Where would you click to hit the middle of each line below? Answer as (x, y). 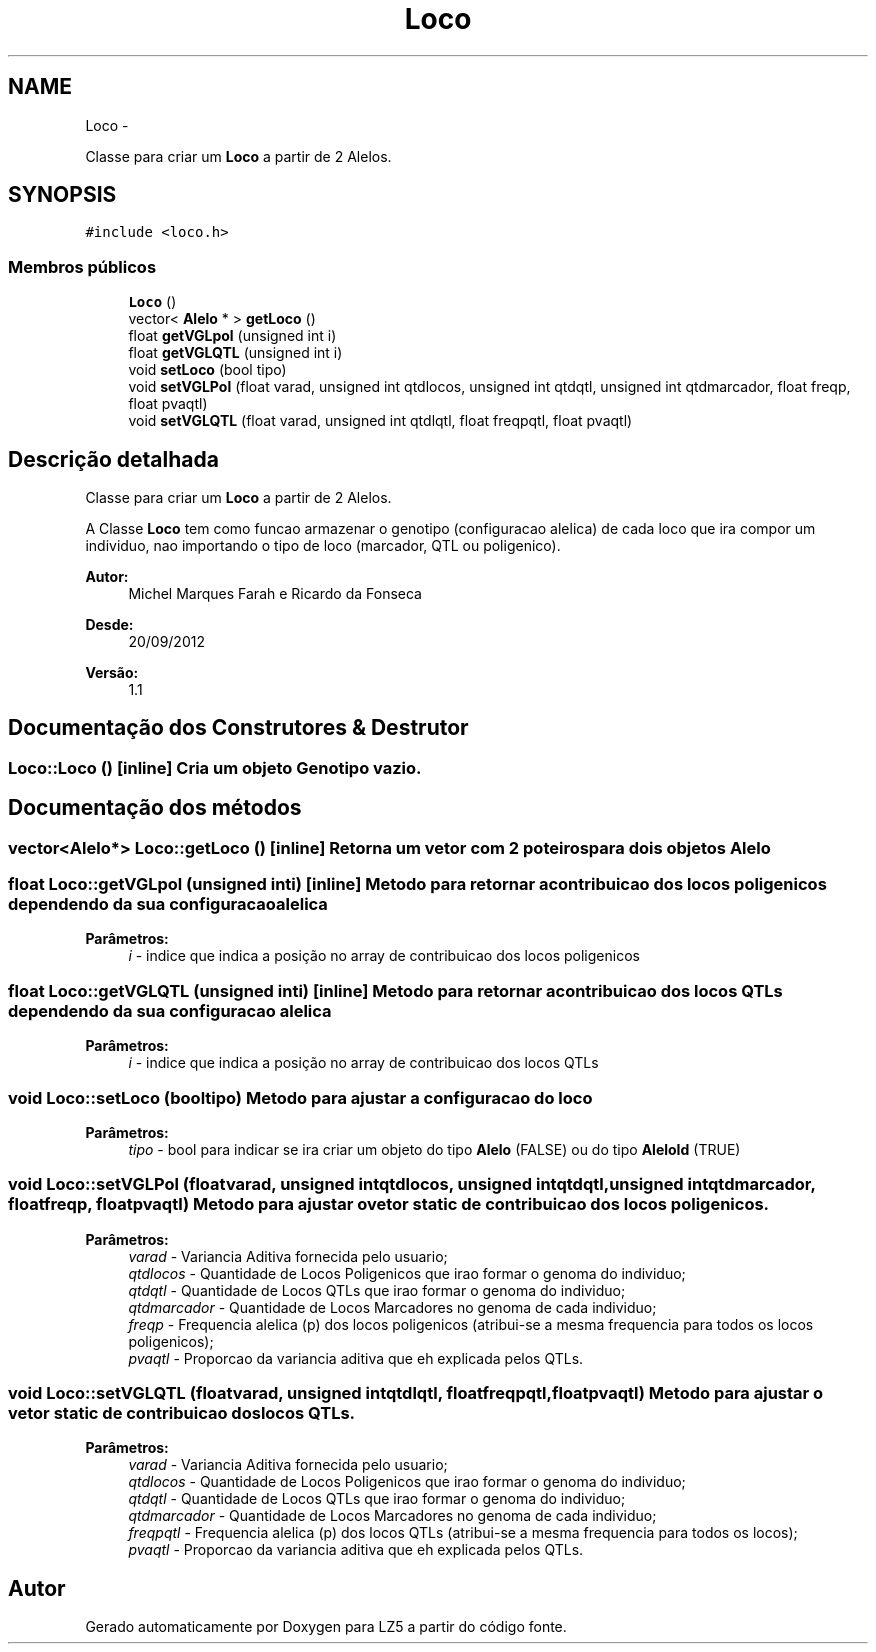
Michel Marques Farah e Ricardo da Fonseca (275, 594)
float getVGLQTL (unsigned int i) (235, 353)
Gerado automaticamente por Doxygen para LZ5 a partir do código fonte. (326, 1627)
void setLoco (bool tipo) (207, 370)
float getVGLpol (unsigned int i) (232, 336)
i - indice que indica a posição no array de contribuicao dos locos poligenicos (384, 956)
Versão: (112, 673)
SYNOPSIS (62, 195)
